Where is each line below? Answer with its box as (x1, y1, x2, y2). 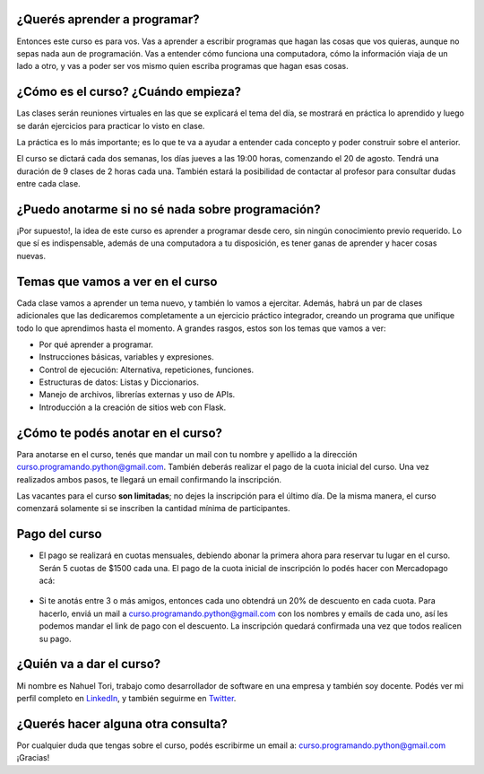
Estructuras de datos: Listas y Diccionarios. (39, 377, 199, 387)
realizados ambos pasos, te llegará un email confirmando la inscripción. (16, 474, 282, 484)
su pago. (39, 633, 72, 644)
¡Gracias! (16, 752, 50, 763)
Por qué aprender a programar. (39, 339, 154, 350)
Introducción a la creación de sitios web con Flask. (39, 402, 227, 413)
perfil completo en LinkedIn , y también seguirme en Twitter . (16, 692, 237, 703)
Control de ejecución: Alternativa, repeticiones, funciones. (39, 364, 255, 375)
